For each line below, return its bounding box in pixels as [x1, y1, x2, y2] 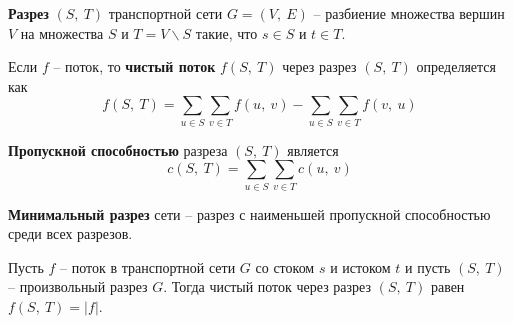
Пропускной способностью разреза [8, 139, 228, 160]
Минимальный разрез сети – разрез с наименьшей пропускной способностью [8, 203, 491, 224]
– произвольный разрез [8, 276, 148, 297]
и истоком [330, 256, 391, 277]
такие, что [195, 22, 258, 43]
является [287, 139, 339, 160]
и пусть [405, 256, 451, 277]
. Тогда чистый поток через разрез [163, 276, 371, 297]
